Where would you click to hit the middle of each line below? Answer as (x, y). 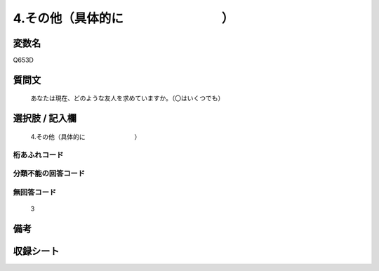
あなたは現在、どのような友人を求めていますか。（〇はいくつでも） (127, 98)
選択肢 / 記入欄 (45, 118)
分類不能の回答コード (49, 173)
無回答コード (35, 192)
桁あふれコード (38, 154)
